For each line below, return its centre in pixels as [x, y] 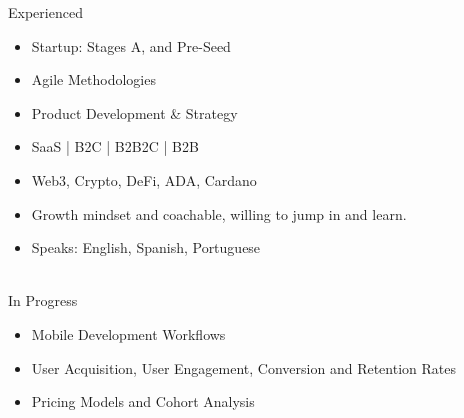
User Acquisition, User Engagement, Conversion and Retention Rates [243, 367]
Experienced [45, 12]
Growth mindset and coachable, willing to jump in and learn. [219, 213]
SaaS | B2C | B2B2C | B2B [115, 146]
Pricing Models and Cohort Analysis [143, 401]
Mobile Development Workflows [128, 333]
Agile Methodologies [93, 79]
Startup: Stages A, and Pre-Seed [131, 45]
